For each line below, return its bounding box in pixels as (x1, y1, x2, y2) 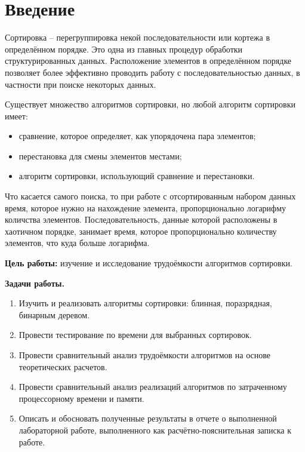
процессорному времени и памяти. (19, 392, 144, 404)
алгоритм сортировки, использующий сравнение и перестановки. (19, 170, 255, 182)
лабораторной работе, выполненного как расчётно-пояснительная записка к (19, 423, 291, 436)
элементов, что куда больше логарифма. (5, 236, 150, 249)
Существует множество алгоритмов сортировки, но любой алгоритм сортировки (5, 98, 295, 110)
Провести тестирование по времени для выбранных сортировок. (19, 328, 252, 341)
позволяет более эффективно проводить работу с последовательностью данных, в (5, 66, 300, 78)
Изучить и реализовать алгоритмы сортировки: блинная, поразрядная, (19, 297, 272, 309)
